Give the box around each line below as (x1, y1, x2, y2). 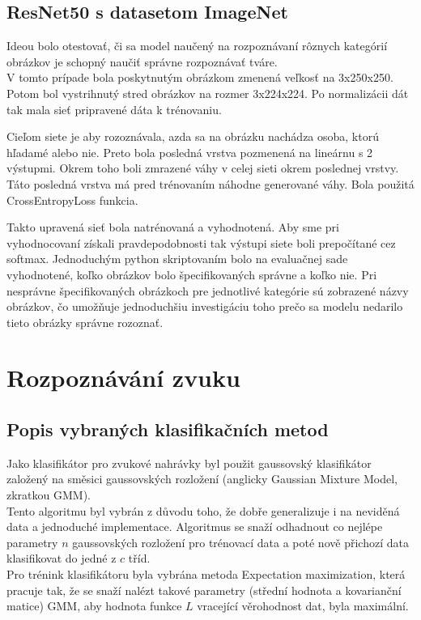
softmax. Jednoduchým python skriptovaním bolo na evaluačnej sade (6, 250, 348, 267)
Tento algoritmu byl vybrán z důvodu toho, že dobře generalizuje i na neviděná (6, 502, 400, 519)
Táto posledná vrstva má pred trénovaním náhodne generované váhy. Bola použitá (6, 175, 415, 192)
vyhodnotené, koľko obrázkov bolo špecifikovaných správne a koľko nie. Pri (6, 265, 377, 282)
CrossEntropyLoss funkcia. (6, 191, 138, 208)
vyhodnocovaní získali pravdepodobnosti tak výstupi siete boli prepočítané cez (6, 234, 396, 251)
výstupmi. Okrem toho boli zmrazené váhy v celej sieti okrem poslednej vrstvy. (6, 159, 399, 176)
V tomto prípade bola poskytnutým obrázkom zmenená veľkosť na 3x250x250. (6, 69, 393, 86)
